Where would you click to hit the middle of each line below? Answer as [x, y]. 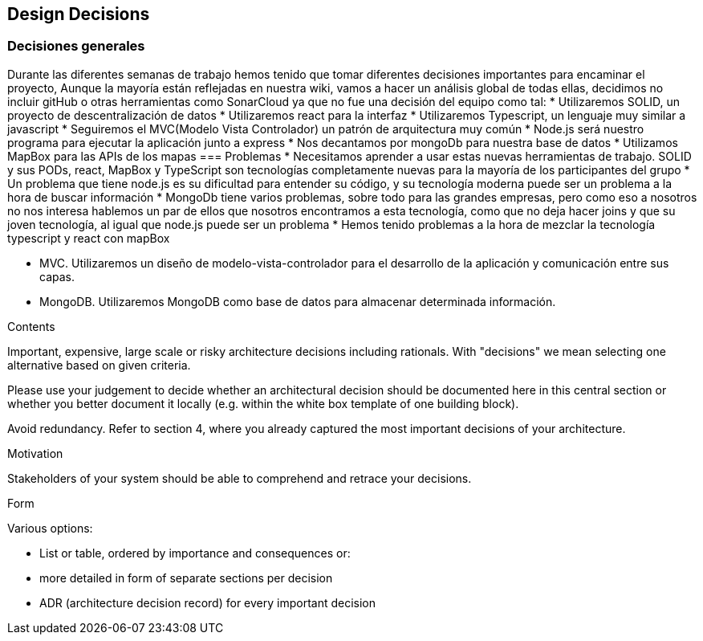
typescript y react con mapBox [89, 238]
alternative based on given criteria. [99, 365]
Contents [31, 326]
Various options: [50, 528]
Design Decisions [79, 14]
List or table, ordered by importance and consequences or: [195, 553]
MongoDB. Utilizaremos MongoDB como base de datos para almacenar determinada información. [298, 301]
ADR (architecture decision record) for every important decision [208, 602]
